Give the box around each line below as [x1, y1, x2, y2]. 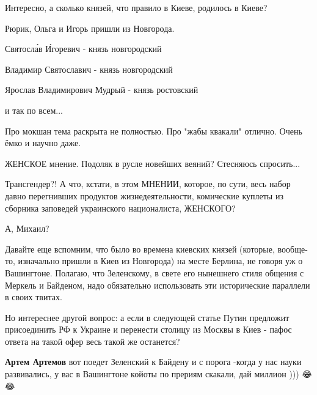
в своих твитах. [5, 290, 62, 303]
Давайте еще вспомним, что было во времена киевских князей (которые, [5, 242, 275, 255]
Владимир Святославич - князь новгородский [5, 62, 173, 75]
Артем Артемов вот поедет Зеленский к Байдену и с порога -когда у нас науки [5, 355, 302, 368]
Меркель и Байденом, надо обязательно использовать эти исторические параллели [5, 278, 310, 291]
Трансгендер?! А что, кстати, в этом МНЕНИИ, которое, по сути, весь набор [5, 177, 291, 190]
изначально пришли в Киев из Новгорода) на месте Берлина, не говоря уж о [18, 254, 303, 267]
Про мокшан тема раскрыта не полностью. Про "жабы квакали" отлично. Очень [5, 124, 302, 137]
